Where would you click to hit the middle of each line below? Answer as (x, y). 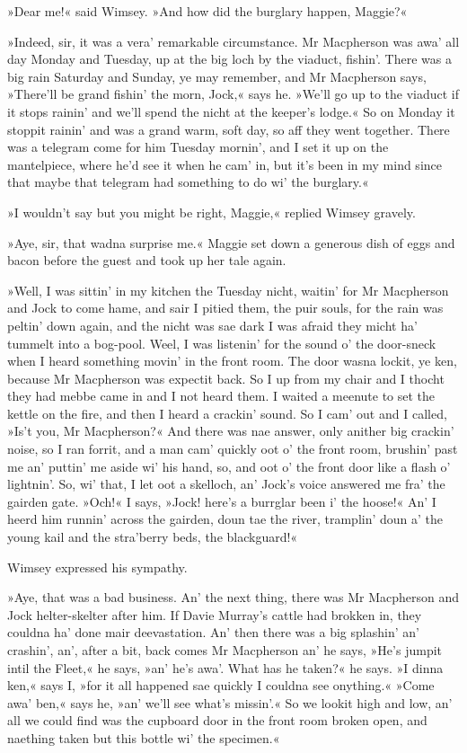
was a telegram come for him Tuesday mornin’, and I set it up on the (198, 147)
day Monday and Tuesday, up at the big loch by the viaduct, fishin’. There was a (229, 59)
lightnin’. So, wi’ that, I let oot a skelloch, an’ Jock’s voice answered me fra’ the (226, 484)
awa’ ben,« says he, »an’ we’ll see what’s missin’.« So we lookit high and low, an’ (230, 702)
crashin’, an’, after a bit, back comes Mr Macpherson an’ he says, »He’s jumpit (225, 650)
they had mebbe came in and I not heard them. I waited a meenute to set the (221, 396)
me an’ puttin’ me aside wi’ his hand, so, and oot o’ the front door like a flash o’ (229, 466)
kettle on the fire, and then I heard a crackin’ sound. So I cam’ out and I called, (227, 413)
